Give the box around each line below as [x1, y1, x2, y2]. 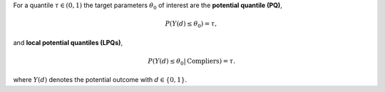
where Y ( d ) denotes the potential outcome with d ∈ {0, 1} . [13, 76, 188, 84]
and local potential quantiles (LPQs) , [13, 38, 123, 46]
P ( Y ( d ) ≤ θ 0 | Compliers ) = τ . [148, 57, 235, 67]
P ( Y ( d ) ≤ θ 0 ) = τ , [165, 20, 217, 29]
